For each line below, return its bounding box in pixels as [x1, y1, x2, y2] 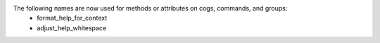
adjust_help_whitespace [37, 23, 107, 32]
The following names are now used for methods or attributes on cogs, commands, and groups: [13, 4, 288, 12]
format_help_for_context [37, 14, 108, 23]
